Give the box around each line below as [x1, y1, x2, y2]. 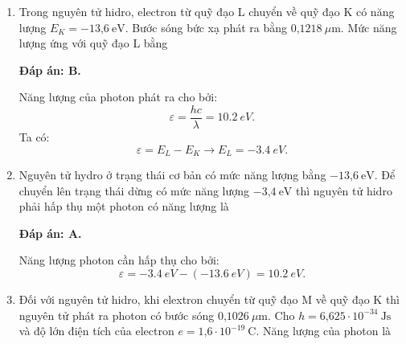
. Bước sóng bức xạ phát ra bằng [125, 18, 288, 35]
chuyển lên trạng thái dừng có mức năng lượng [18, 182, 250, 199]
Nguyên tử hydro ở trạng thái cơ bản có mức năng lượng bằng [18, 166, 326, 183]
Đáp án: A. [18, 224, 82, 241]
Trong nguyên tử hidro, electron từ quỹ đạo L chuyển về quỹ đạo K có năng [18, 3, 395, 19]
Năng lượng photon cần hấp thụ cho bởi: [18, 252, 219, 268]
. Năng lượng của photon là [256, 322, 392, 339]
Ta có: [18, 129, 50, 145]
